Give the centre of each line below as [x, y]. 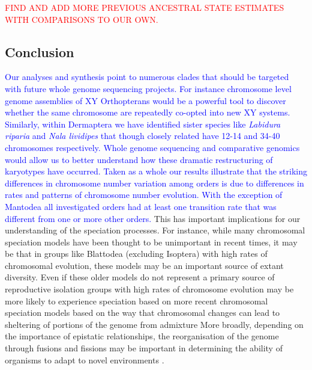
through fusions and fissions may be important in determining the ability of [144, 348]
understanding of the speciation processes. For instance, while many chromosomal [155, 230]
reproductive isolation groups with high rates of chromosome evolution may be [149, 289]
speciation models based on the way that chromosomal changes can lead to [142, 313]
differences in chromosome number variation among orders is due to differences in [154, 183]
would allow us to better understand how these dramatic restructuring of [139, 159]
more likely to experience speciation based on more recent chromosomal [136, 301]
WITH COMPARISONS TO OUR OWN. [82, 19]
